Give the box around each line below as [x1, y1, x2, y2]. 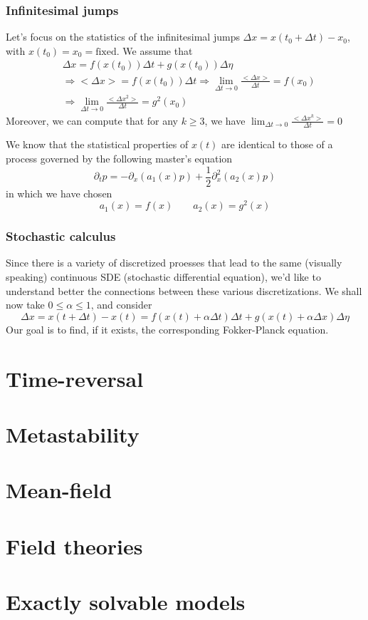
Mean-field [6, 475, 112, 505]
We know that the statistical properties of [6, 137, 189, 152]
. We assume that [116, 43, 193, 58]
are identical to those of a [221, 137, 333, 152]
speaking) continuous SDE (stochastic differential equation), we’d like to [6, 269, 321, 284]
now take [6, 297, 45, 312]
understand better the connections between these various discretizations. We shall [6, 283, 362, 298]
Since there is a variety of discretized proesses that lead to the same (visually [6, 255, 342, 270]
